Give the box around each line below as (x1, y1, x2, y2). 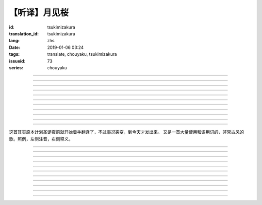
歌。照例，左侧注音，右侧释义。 (9, 136, 73, 142)
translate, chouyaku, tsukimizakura (47, 51, 117, 57)
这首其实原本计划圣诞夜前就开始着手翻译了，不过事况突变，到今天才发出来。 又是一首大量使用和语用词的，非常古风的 (9, 129, 244, 135)
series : (9, 64, 24, 70)
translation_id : (9, 31, 39, 36)
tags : (9, 51, 20, 57)
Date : (9, 44, 20, 50)
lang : (9, 38, 20, 44)
